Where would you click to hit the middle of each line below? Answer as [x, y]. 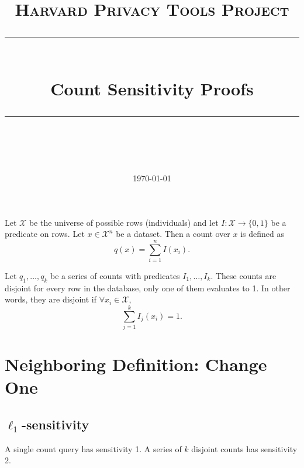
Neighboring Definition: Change [136, 364]
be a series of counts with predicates [115, 275]
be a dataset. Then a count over [173, 234]
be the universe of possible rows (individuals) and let [124, 222]
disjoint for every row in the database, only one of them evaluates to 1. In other [148, 288]
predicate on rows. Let [45, 234]
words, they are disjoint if [51, 299]
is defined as [262, 234]
